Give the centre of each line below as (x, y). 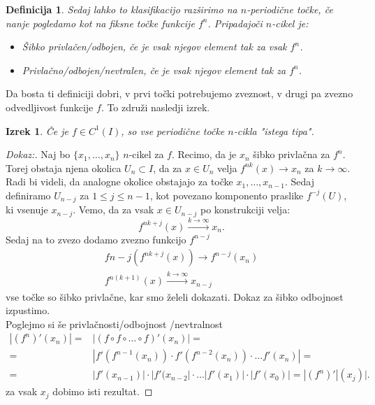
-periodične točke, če (290, 9)
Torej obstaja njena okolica (64, 168)
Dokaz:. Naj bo (38, 154)
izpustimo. (28, 310)
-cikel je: (290, 23)
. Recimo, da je (204, 154)
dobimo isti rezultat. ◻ (103, 391)
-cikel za (146, 154)
